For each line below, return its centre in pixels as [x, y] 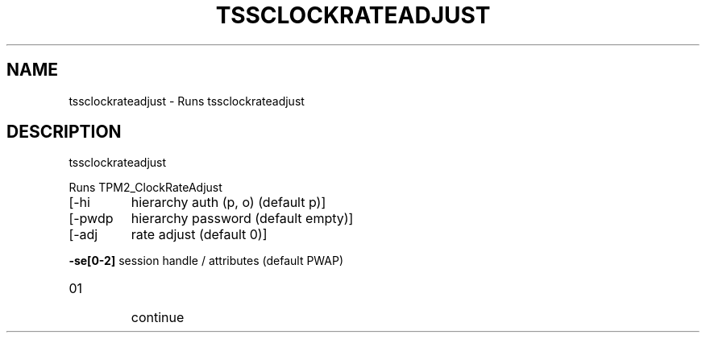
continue [158, 318]
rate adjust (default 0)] [199, 235]
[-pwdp [91, 219]
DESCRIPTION [64, 132]
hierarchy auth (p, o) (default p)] [228, 203]
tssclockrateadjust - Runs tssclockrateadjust [187, 101]
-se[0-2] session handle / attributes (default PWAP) [206, 261]
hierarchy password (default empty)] [242, 219]
